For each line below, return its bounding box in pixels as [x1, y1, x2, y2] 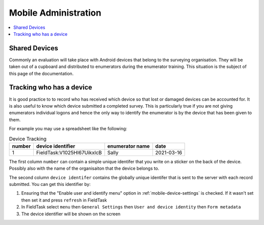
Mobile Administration [9, 7, 102, 18]
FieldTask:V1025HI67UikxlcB [36, 149, 102, 156]
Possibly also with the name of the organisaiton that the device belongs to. [9, 165, 159, 171]
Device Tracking [9, 135, 46, 142]
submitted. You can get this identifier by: [9, 181, 91, 187]
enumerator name [107, 142, 150, 149]
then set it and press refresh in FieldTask [21, 197, 107, 203]
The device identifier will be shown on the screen [21, 211, 121, 217]
